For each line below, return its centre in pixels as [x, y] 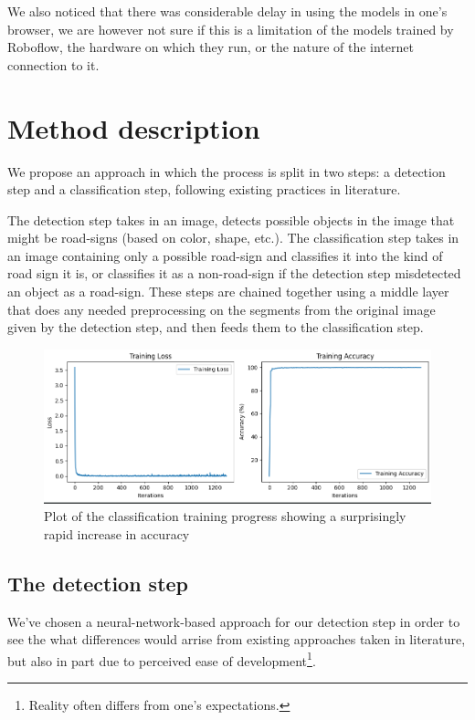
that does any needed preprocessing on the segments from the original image [222, 309]
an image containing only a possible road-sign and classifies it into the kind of [225, 255]
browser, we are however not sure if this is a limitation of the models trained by [231, 29]
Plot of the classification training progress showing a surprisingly [225, 516]
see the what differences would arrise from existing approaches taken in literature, [237, 639]
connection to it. [53, 64]
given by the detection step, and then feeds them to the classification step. [216, 327]
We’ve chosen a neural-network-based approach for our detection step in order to [234, 621]
